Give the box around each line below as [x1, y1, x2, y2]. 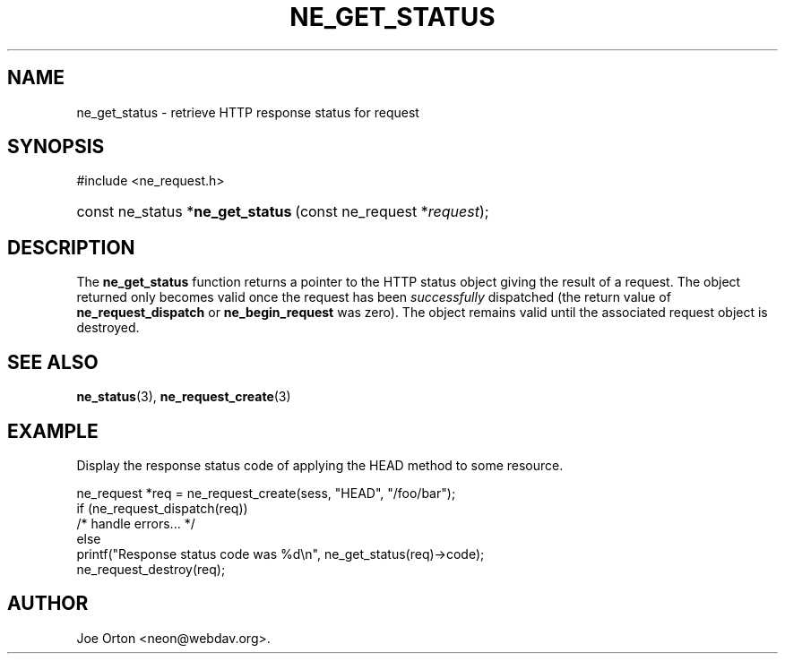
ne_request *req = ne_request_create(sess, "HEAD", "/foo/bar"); [76, 485, 456, 501]
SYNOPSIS [7, 135, 105, 159]
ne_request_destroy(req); [76, 561, 226, 577]
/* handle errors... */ [76, 515, 195, 531]
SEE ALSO [7, 350, 99, 373]
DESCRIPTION [7, 236, 135, 259]
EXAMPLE [7, 419, 99, 442]
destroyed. [76, 320, 140, 336]
